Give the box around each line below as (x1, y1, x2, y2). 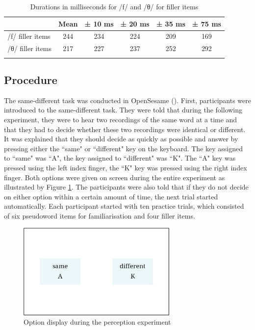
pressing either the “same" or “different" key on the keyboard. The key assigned (4, 143, 243, 153)
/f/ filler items (7, 31, 51, 41)
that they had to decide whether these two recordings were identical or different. (4, 124, 246, 134)
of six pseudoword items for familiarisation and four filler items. (4, 210, 195, 220)
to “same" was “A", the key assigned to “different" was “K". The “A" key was (4, 153, 236, 163)
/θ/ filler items (7, 43, 52, 54)
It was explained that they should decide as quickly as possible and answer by (4, 134, 238, 144)
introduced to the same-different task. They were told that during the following (4, 105, 243, 115)
